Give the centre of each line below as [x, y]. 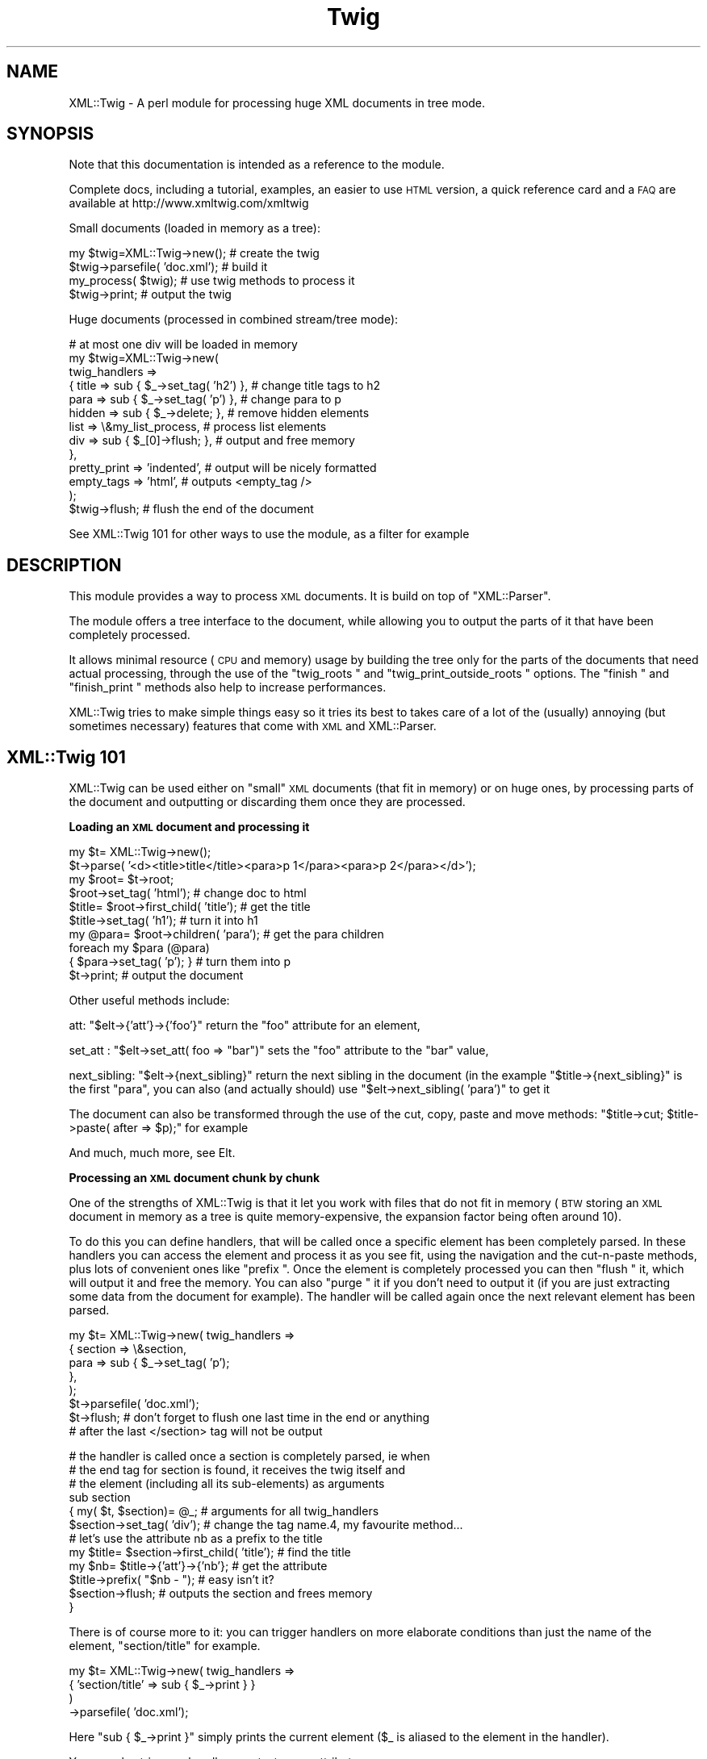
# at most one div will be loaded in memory [183, 345]
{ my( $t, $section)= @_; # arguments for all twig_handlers [224, 1511]
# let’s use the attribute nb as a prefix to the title [196, 1539]
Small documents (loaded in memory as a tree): [195, 228]
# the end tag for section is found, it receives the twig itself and [237, 1470]
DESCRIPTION [64, 565]
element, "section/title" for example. [165, 1646]
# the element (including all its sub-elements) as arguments [227, 1484]
